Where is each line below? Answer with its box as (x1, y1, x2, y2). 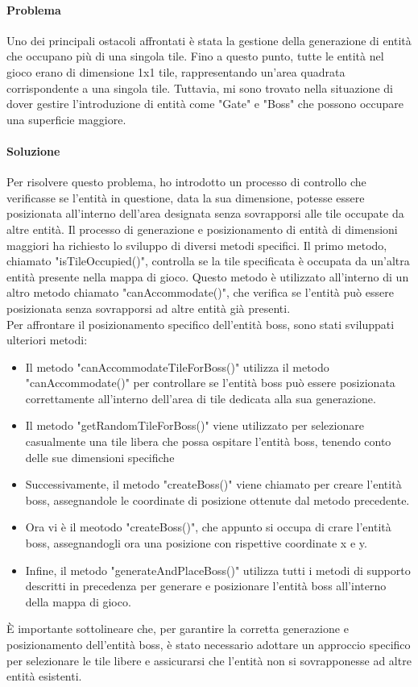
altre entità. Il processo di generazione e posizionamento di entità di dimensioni (6, 220, 398, 237)
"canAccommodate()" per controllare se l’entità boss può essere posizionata (25, 374, 395, 391)
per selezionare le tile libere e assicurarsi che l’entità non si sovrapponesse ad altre (6, 652, 412, 668)
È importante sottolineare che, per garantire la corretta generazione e (6, 620, 349, 637)
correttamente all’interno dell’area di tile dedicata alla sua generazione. (25, 389, 376, 406)
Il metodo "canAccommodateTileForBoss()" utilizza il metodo (25, 358, 329, 375)
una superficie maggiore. (6, 110, 126, 127)
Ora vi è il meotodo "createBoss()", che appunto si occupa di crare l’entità (25, 518, 391, 535)
